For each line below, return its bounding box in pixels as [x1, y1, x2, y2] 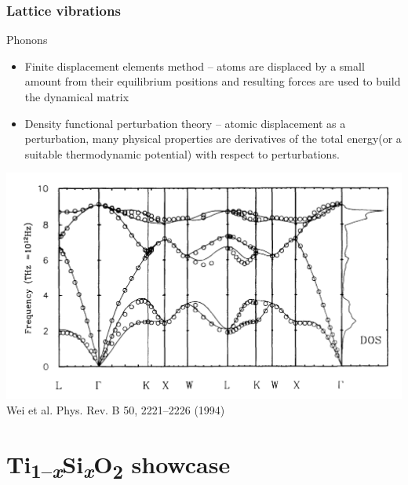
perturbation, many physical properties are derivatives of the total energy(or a [24, 130, 402, 147]
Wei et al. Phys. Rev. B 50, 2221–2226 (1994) [6, 401, 225, 418]
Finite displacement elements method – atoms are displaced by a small [24, 57, 365, 74]
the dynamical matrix [24, 89, 129, 104]
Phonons [6, 31, 48, 48]
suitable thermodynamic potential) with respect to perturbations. [24, 145, 340, 162]
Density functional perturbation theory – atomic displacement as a [24, 115, 346, 131]
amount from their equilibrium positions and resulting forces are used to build [24, 73, 401, 89]
